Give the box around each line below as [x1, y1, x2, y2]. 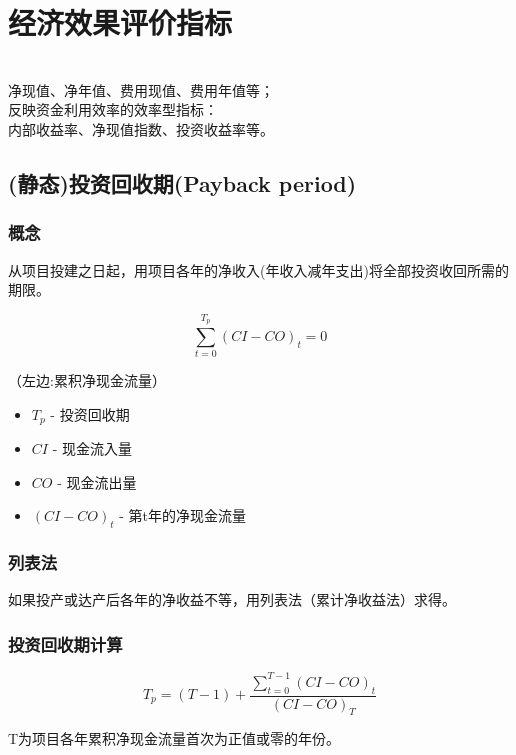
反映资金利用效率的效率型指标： [8, 99, 218, 120]
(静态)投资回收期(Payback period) [8, 167, 357, 198]
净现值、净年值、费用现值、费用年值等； [8, 79, 274, 100]
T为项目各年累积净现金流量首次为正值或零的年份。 [8, 728, 341, 749]
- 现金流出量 [57, 471, 137, 492]
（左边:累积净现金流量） [8, 370, 166, 391]
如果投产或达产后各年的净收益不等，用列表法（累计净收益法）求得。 [8, 589, 456, 610]
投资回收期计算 [8, 631, 123, 656]
